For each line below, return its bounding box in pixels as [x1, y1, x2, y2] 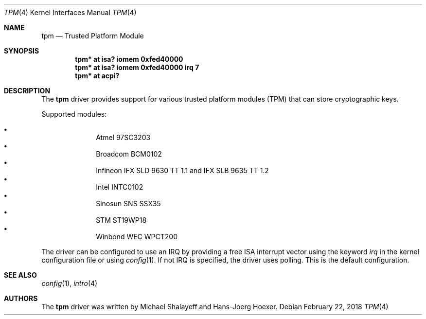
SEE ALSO [4, 271, 37, 279]
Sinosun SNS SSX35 [96, 199, 161, 208]
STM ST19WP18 [96, 216, 147, 224]
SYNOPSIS [4, 47, 39, 55]
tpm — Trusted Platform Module [41, 32, 144, 40]
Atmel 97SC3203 [96, 133, 151, 142]
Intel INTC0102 [96, 183, 143, 191]
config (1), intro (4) [41, 279, 98, 287]
